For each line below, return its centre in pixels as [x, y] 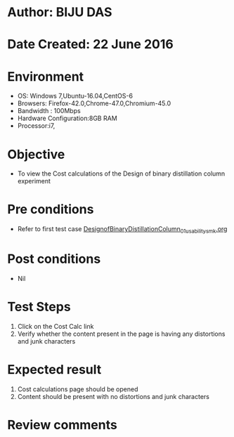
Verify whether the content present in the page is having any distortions [121, 334]
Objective [36, 154]
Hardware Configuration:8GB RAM [67, 118]
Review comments [62, 425]
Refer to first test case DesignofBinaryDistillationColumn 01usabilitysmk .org [122, 230]
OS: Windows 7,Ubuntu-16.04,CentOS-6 [75, 96]
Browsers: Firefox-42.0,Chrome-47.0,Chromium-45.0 [94, 103]
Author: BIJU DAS [60, 12]
